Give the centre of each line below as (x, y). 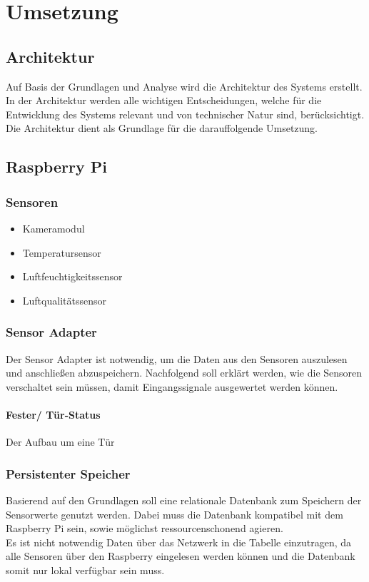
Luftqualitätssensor (64, 300)
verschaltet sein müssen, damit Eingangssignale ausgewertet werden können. (172, 386)
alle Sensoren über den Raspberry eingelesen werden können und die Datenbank (181, 556)
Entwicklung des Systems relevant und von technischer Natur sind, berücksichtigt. (185, 114)
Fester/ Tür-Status (53, 414)
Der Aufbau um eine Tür (60, 442)
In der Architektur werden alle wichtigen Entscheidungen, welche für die (164, 100)
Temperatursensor (62, 252)
